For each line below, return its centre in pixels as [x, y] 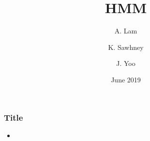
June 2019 [126, 79]
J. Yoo [126, 63]
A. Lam [126, 31]
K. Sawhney [126, 47]
